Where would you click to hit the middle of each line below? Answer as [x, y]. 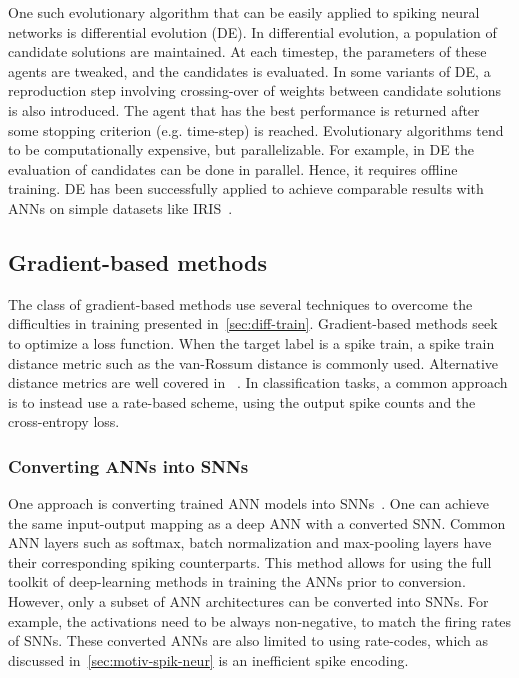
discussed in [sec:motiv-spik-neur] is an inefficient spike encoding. [208, 659]
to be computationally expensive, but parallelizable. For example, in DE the [241, 149]
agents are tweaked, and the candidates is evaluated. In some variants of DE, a [249, 70]
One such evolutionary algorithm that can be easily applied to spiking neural [244, 12]
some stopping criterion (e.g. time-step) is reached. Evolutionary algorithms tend [256, 129]
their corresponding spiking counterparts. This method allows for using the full [250, 561]
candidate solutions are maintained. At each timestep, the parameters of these [247, 51]
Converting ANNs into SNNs [128, 465]
